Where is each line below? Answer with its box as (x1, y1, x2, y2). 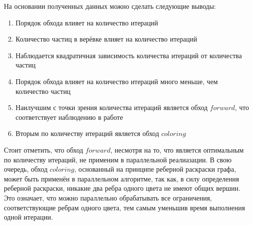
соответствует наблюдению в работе (15, 112, 123, 122)
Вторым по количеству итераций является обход (15, 128, 159, 138)
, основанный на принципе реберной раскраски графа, (74, 164, 236, 174)
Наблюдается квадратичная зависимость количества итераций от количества (15, 50, 242, 60)
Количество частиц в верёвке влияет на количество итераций (15, 34, 197, 44)
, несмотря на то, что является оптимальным (110, 144, 244, 155)
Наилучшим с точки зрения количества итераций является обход (15, 102, 208, 112)
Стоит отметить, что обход (4, 144, 83, 155)
